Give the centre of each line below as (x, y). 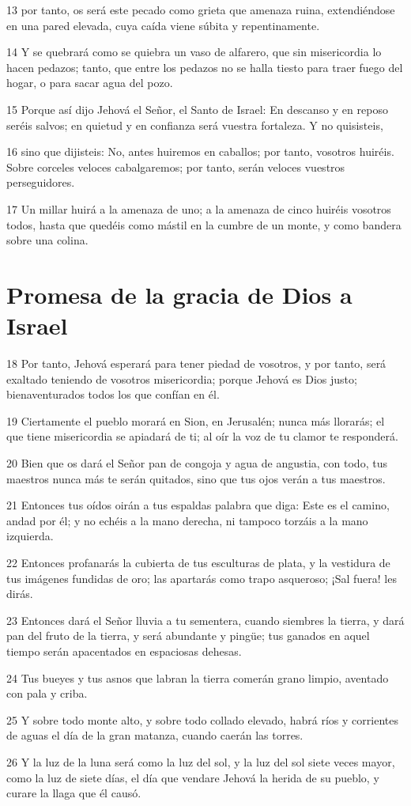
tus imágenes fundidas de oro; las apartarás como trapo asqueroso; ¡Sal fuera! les (202, 578)
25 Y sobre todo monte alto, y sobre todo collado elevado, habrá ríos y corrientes (202, 719)
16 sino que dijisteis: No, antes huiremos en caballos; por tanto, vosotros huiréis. (200, 151)
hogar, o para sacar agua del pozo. (90, 83)
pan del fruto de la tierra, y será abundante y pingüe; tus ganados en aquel (188, 636)
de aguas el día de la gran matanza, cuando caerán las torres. (155, 735)
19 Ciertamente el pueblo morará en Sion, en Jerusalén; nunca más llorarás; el (196, 420)
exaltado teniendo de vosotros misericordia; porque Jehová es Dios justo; (182, 378)
